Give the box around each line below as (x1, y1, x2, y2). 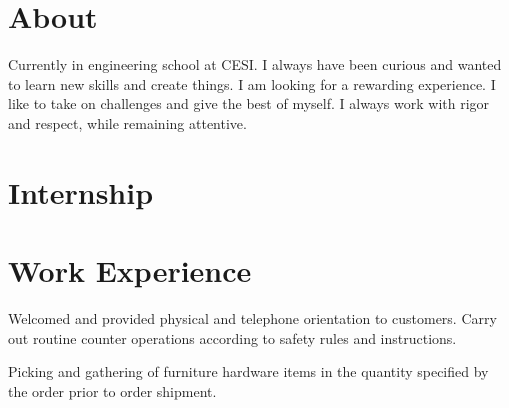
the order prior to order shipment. (8, 380, 217, 401)
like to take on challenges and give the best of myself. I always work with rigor (8, 93, 490, 114)
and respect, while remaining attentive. (8, 112, 247, 133)
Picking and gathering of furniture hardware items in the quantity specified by (8, 361, 489, 382)
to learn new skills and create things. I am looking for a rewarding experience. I (8, 73, 496, 94)
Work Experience (8, 250, 252, 291)
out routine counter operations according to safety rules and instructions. (8, 327, 457, 348)
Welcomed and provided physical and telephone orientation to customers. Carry (8, 308, 497, 328)
